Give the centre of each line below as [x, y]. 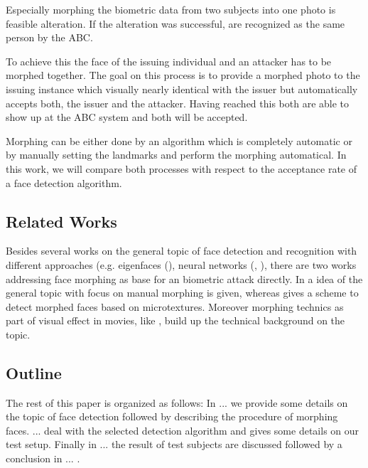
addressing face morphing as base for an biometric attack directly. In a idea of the [184, 278]
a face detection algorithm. [64, 182]
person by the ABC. [49, 37]
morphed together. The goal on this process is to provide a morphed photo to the [183, 75]
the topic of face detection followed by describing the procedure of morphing [172, 416]
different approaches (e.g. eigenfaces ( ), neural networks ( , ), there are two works [181, 264]
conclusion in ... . [43, 458]
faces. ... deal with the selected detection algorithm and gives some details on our [183, 430]
